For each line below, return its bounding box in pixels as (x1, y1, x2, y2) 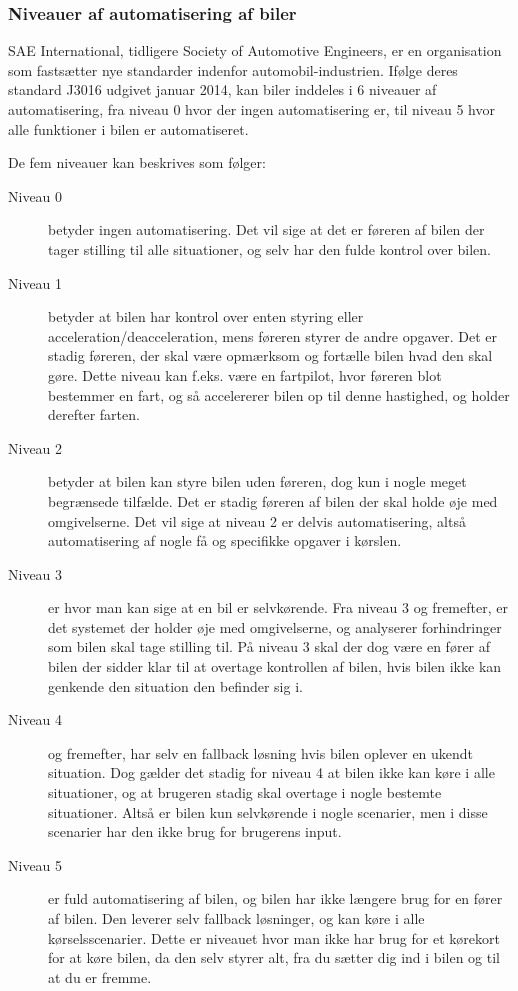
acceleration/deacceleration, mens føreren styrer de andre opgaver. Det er (48, 325, 498, 346)
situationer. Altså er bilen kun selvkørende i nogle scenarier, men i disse (48, 801, 488, 822)
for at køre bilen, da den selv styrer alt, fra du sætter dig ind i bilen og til (48, 947, 500, 968)
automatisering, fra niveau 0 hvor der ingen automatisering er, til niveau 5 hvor (8, 99, 495, 119)
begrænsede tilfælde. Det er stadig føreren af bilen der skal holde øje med (48, 490, 498, 511)
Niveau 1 (8, 272, 63, 293)
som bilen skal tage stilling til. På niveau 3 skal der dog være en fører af (48, 636, 491, 657)
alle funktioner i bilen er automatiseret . (8, 118, 249, 139)
